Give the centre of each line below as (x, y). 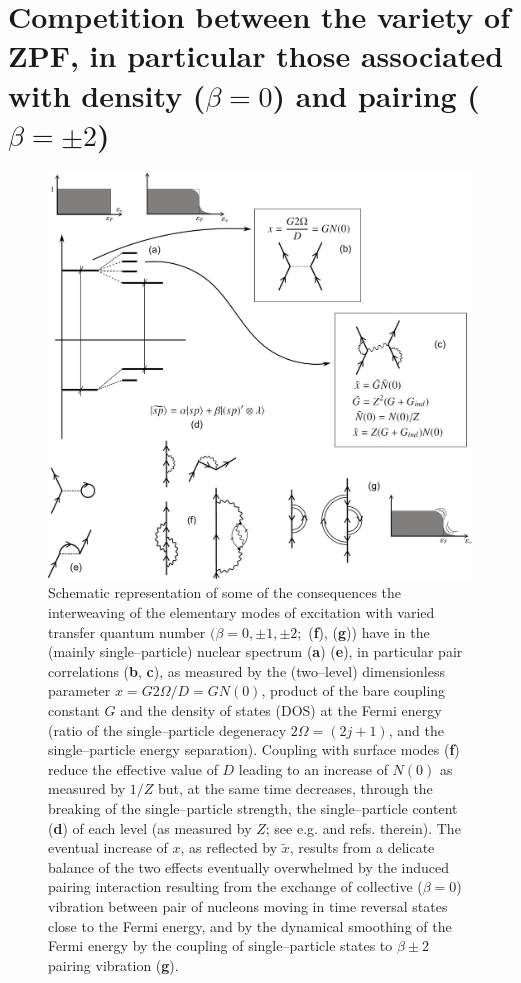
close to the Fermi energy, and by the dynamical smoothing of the (250, 925)
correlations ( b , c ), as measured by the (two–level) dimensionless (246, 670)
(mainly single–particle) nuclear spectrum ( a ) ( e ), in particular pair (255, 651)
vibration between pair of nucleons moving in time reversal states (248, 905)
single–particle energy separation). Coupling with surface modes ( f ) (254, 749)
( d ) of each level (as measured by (150, 827)
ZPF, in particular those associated (256, 55)
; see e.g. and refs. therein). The (363, 827)
